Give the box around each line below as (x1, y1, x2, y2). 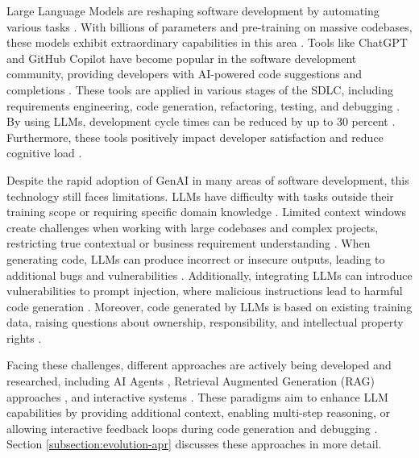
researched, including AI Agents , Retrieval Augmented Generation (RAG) (6, 373, 375, 389)
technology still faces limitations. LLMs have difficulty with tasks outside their (6, 187, 394, 204)
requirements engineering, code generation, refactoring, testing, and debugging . (6, 97, 400, 114)
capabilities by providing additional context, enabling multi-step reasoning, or (6, 404, 391, 421)
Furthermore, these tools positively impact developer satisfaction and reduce (6, 128, 384, 145)
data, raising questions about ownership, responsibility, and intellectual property (6, 314, 404, 331)
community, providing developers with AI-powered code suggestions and (6, 65, 363, 82)
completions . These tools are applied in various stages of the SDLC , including (6, 81, 394, 98)
